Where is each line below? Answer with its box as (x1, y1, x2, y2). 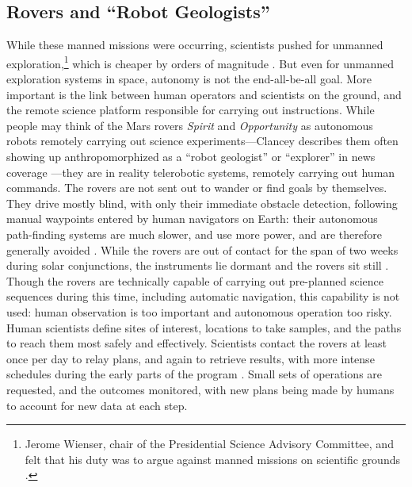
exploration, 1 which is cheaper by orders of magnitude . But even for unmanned (6, 52, 395, 71)
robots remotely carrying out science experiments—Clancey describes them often (6, 132, 399, 149)
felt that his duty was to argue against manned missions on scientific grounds (25, 451, 400, 467)
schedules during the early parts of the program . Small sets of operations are (6, 366, 383, 382)
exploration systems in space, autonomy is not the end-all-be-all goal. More (6, 71, 372, 87)
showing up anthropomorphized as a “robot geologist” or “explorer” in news (6, 148, 376, 165)
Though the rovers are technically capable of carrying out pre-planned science (6, 272, 383, 289)
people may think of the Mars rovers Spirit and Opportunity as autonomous (6, 117, 373, 133)
